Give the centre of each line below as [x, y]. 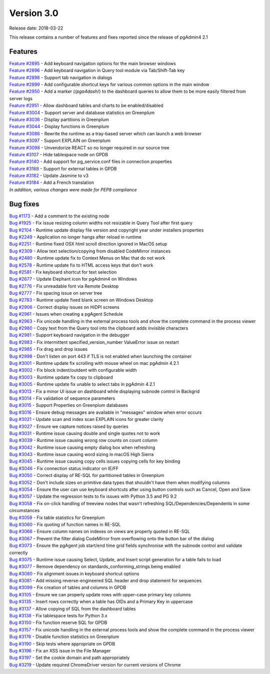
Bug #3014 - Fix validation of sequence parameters [62, 398]
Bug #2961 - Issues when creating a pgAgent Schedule [66, 314]
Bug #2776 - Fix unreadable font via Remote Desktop [64, 286]
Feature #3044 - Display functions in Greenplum [59, 127]
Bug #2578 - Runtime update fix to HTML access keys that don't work [81, 265]
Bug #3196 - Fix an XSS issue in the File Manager [60, 651]
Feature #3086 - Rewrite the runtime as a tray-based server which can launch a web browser [105, 133]
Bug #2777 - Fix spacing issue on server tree [56, 293]
